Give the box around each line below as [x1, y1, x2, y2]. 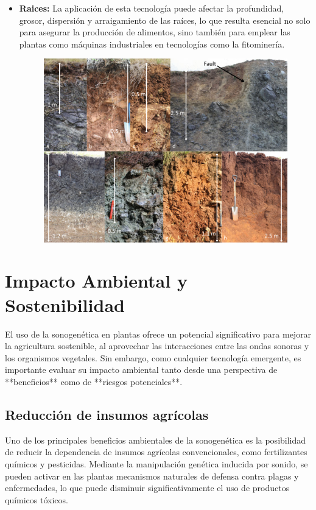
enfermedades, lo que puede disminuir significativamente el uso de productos [5, 481, 290, 494]
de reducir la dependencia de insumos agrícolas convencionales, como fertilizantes [5, 445, 307, 458]
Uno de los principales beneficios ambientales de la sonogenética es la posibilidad [5, 433, 306, 446]
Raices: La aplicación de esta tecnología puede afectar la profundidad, [19, 2, 284, 14]
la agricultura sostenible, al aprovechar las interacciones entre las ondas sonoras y [5, 339, 309, 352]
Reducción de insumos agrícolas [5, 405, 209, 423]
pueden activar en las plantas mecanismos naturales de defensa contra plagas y [5, 469, 299, 482]
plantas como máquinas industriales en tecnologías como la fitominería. [19, 37, 285, 50]
